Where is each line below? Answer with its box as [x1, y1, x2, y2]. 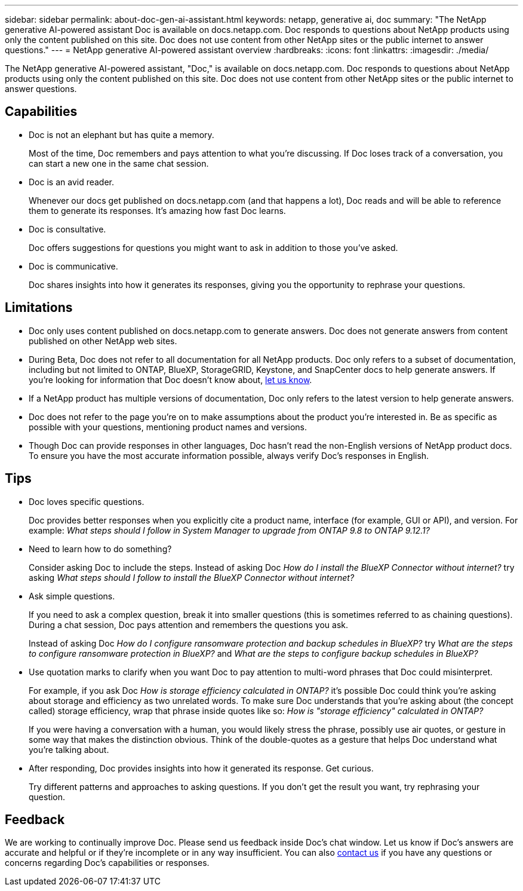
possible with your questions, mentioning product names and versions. [29, 421, 307, 432]
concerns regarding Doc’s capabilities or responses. [5, 858, 210, 868]
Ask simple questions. [29, 590, 115, 601]
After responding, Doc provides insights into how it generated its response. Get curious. [29, 763, 374, 773]
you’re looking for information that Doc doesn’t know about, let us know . [29, 374, 312, 385]
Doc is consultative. [29, 223, 106, 234]
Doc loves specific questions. [29, 496, 144, 507]
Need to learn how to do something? [29, 543, 172, 554]
